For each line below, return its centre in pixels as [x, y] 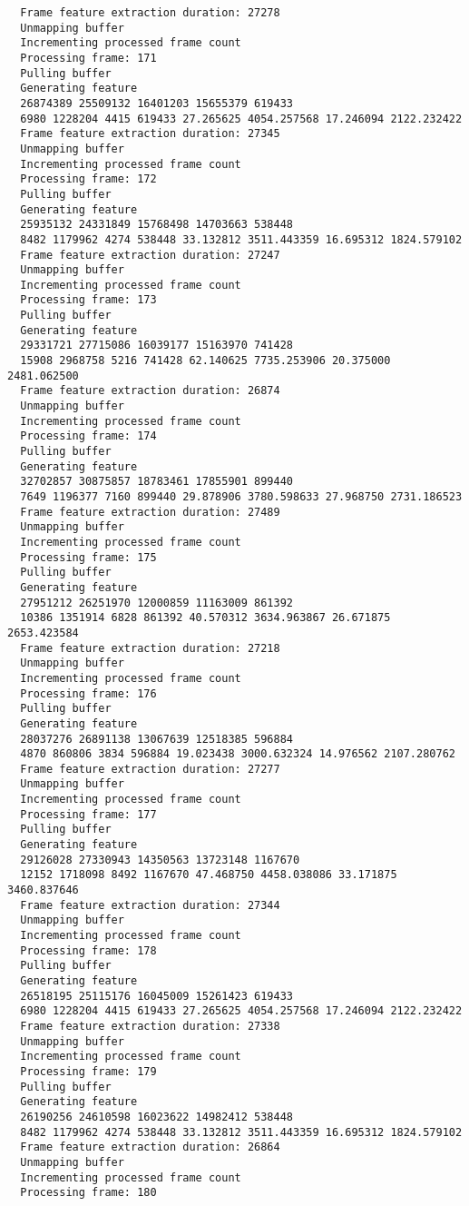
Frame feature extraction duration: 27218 [150, 648]
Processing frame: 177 [88, 814]
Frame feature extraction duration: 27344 [150, 905]
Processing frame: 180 [88, 1193]
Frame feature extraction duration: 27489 [150, 512]
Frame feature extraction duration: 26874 [150, 391]
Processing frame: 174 [88, 436]
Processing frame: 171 [88, 58]
